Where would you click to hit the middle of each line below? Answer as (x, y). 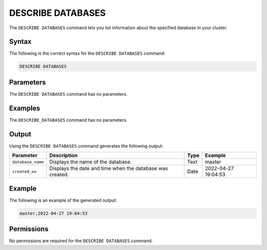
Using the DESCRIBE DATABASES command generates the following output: (86, 146)
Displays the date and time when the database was (109, 168)
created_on (24, 171)
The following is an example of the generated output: (63, 200)
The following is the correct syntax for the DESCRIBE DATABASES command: (87, 53)
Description (63, 156)
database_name (28, 162)
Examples (25, 108)
